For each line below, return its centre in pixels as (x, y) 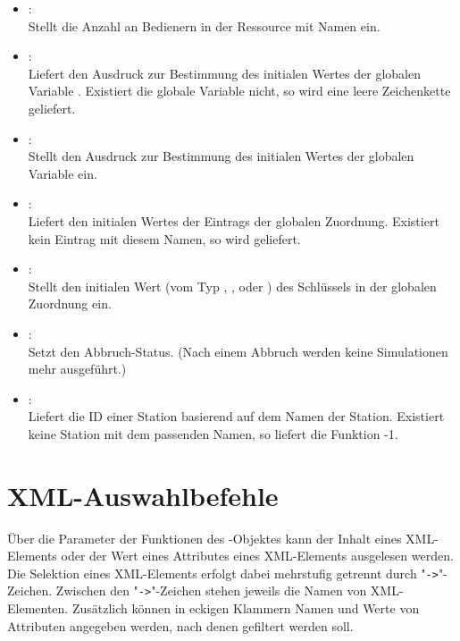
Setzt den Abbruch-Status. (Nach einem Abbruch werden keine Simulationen (238, 351)
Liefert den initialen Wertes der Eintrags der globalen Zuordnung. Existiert (234, 220)
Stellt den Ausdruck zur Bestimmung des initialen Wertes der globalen (221, 156)
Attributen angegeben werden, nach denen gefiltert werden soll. (180, 625)
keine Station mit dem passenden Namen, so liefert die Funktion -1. (213, 433)
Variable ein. (63, 173)
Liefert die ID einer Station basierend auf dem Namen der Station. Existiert (236, 416)
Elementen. (38, 608)
